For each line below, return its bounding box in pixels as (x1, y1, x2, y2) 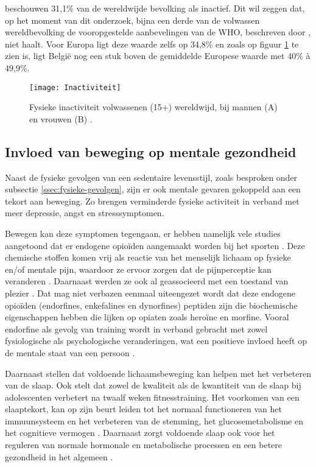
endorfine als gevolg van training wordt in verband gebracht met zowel (5, 322, 268, 335)
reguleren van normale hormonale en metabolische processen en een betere (5, 438, 283, 451)
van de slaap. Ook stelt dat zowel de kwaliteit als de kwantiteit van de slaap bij (5, 379, 301, 392)
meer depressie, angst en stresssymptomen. (5, 206, 164, 219)
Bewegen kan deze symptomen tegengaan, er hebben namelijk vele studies (5, 226, 281, 239)
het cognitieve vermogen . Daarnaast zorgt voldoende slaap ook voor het (5, 426, 275, 439)
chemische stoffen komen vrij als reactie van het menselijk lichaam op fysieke (5, 251, 291, 264)
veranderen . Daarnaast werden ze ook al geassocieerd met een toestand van (5, 275, 289, 287)
